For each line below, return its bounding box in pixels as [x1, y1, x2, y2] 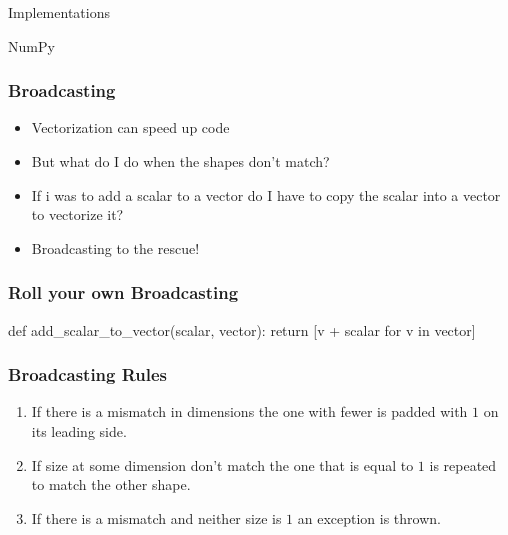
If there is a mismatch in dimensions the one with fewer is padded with [31, 401, 468, 422]
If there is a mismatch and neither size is [31, 507, 282, 528]
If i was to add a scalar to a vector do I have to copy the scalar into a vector [31, 184, 501, 205]
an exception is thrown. [297, 507, 441, 528]
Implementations [8, 2, 110, 22]
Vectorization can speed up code [31, 117, 230, 138]
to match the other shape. [31, 474, 191, 495]
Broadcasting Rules [8, 362, 168, 387]
